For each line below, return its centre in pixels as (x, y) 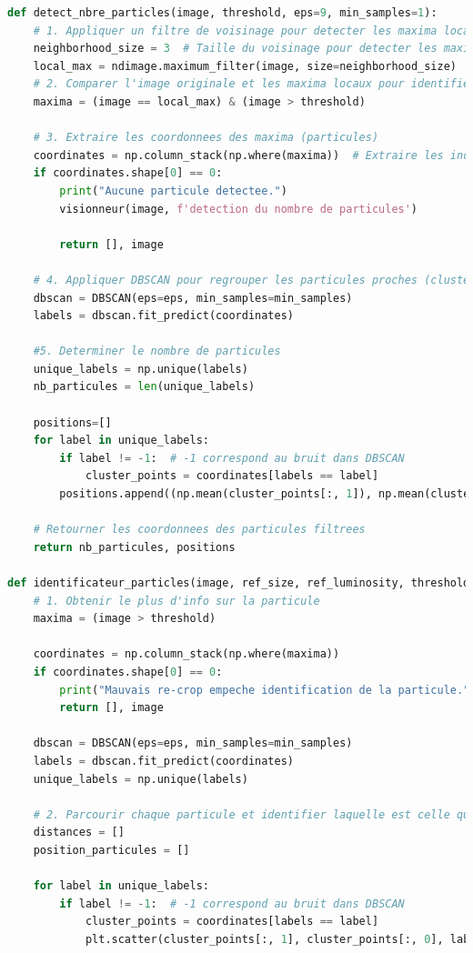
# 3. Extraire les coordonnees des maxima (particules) (206, 138)
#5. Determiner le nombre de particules (157, 351)
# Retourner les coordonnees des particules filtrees (199, 530)
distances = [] (79, 833)
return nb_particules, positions (134, 547)
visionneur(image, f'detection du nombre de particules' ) (239, 209)
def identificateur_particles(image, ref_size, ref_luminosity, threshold (239, 583)
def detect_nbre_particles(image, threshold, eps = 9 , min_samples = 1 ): (222, 13)
